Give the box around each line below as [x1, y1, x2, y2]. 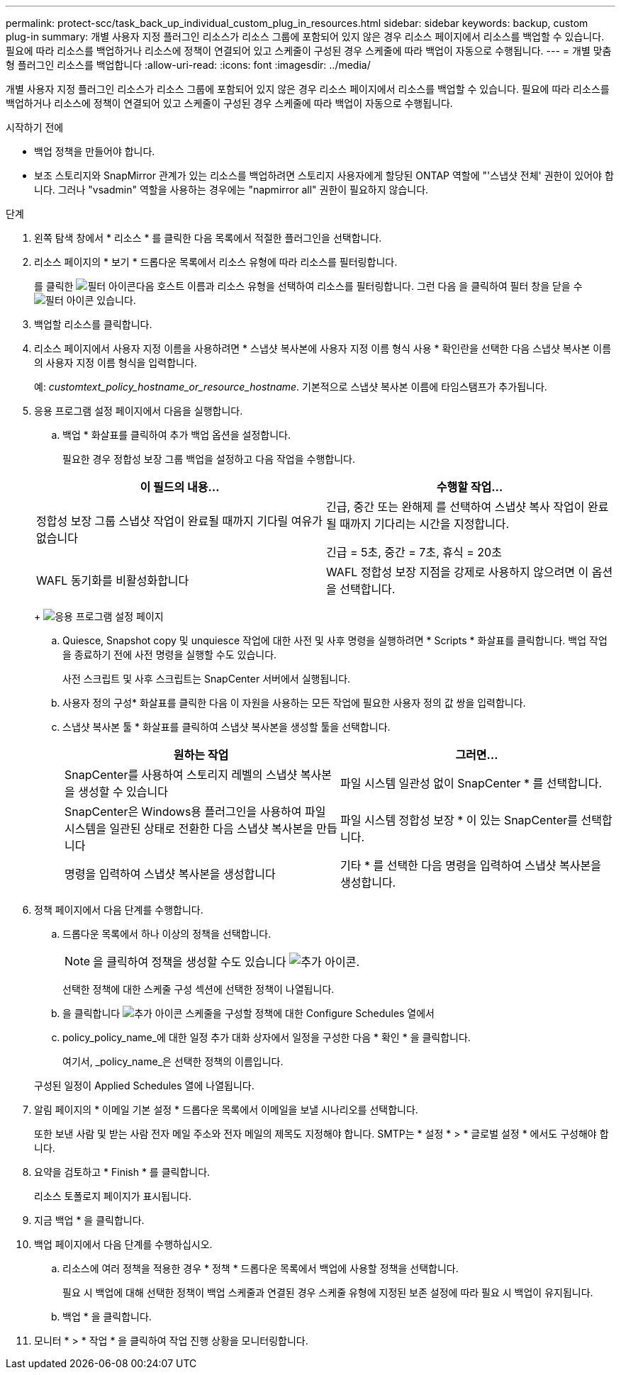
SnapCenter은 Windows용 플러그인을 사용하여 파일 [65, 804, 326, 819]
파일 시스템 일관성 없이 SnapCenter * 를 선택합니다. [340, 776, 603, 790]
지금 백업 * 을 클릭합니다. [34, 1214, 145, 1226]
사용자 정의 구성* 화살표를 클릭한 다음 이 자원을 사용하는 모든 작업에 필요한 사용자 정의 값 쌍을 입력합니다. [62, 697, 526, 709]
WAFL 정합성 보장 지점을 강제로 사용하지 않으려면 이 [326, 565, 589, 579]
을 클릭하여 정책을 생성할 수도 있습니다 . [93, 955, 360, 969]
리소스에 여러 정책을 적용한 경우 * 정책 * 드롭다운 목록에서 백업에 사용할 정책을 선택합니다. [62, 1262, 459, 1274]
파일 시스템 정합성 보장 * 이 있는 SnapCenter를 [340, 813, 578, 827]
